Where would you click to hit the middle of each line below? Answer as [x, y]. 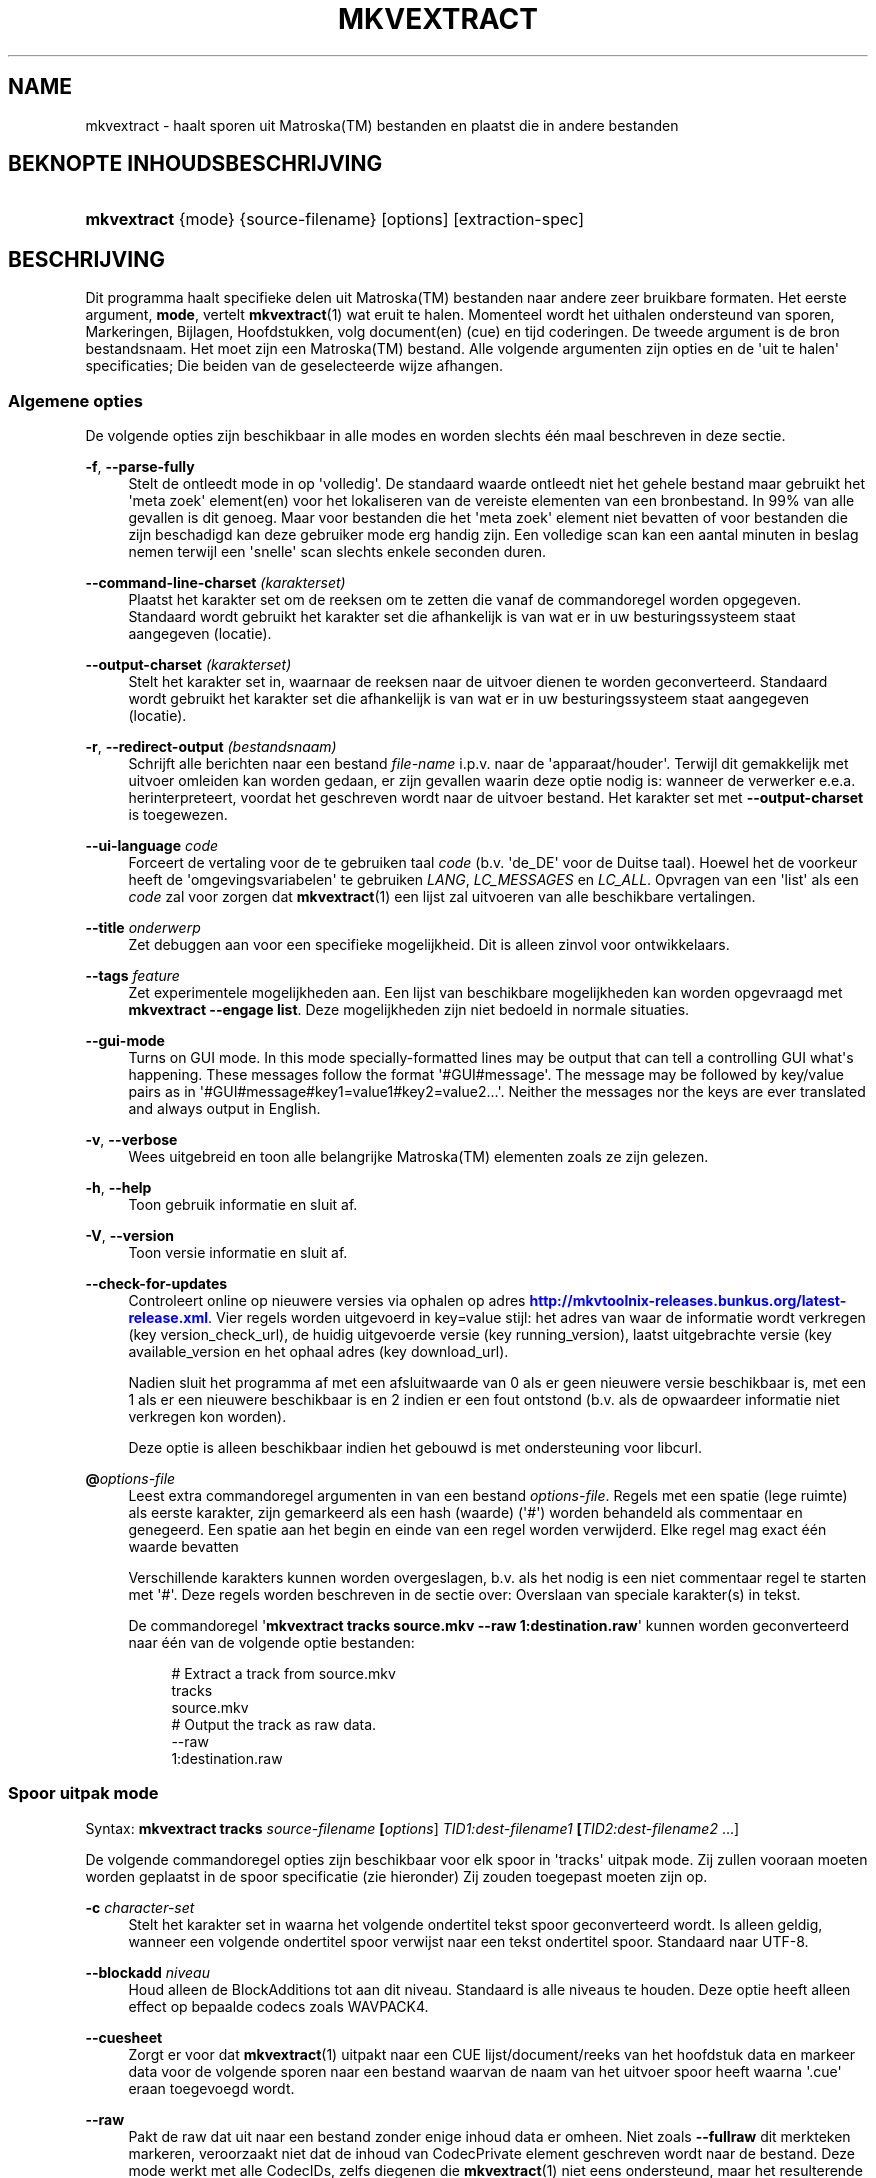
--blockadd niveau [147, 1972]
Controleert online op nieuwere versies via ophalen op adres [327, 1301]
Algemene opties [75, 400]
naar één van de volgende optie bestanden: [271, 1643]
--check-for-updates [156, 1284]
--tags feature [132, 976]
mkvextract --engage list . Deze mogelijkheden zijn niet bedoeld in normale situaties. [409, 1010]
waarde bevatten [183, 1547]
